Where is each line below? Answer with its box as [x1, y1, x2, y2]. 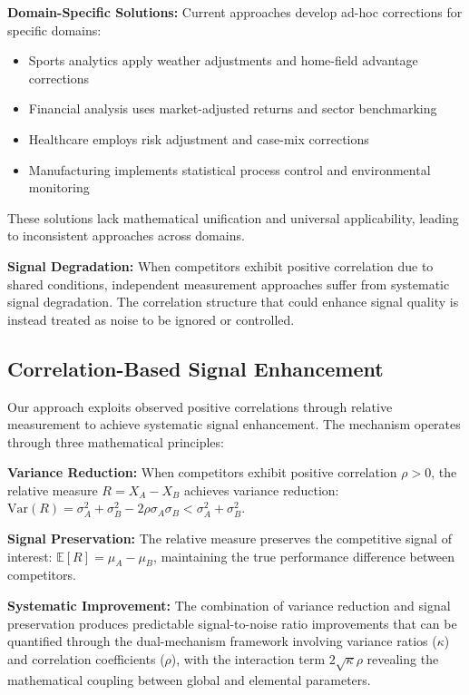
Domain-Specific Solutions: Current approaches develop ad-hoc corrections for [7, 3, 463, 21]
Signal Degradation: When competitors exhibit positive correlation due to [7, 256, 434, 275]
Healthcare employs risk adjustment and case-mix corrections [28, 129, 369, 148]
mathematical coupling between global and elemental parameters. [7, 670, 371, 689]
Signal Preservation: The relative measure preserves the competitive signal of [7, 529, 452, 548]
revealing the [366, 649, 439, 668]
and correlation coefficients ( [7, 649, 165, 668]
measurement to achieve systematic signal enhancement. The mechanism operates [7, 415, 461, 434]
